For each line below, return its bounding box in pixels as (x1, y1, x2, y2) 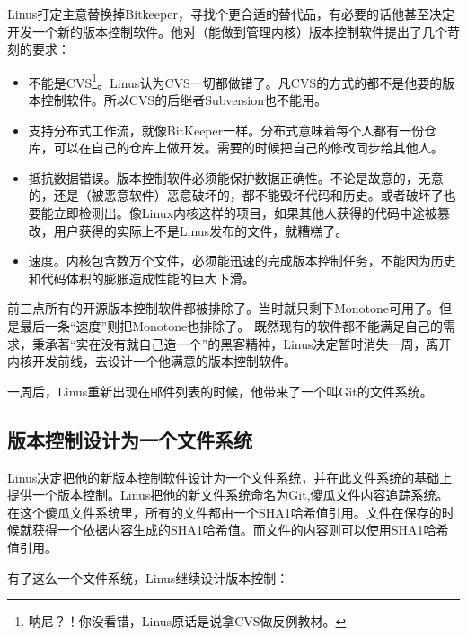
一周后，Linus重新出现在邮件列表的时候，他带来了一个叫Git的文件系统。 (7, 381, 433, 400)
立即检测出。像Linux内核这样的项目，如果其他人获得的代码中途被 (53, 204, 438, 222)
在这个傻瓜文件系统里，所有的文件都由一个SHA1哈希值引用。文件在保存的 (7, 502, 442, 521)
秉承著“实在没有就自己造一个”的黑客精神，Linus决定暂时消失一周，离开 (31, 334, 452, 353)
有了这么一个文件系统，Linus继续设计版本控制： (7, 568, 289, 587)
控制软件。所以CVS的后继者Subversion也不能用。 (40, 91, 328, 109)
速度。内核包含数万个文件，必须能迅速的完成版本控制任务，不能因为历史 (28, 251, 456, 270)
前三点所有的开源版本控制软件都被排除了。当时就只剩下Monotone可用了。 (7, 299, 440, 318)
